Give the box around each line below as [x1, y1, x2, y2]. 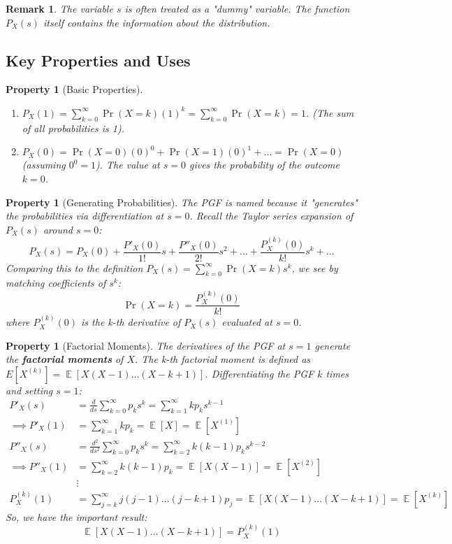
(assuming [22, 157, 66, 172]
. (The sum [305, 105, 354, 120]
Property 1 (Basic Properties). [6, 82, 143, 96]
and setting [6, 382, 53, 397]
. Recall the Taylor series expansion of [189, 208, 353, 223]
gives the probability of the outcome [189, 157, 340, 172]
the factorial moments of [6, 352, 124, 366]
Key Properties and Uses [6, 49, 191, 71]
